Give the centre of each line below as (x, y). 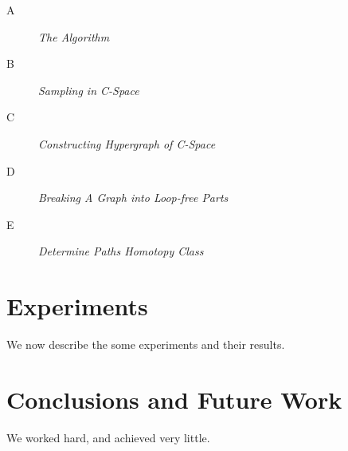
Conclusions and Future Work (174, 399)
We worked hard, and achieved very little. (108, 437)
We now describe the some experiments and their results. (146, 344)
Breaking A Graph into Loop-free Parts (133, 198)
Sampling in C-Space (89, 90)
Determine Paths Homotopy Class (121, 251)
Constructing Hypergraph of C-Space (127, 143)
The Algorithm (74, 36)
